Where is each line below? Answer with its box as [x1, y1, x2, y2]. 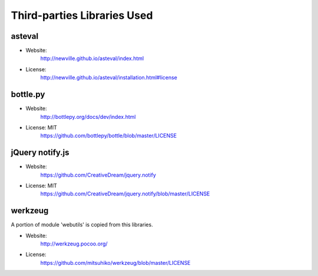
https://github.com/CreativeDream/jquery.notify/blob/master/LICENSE [40, 190, 210, 197]
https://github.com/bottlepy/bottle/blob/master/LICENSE [40, 132, 177, 139]
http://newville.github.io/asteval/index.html [40, 55, 144, 62]
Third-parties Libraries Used [11, 9, 153, 22]
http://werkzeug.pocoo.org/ [40, 240, 108, 247]
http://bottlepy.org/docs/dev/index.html [40, 113, 136, 120]
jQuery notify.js [11, 148, 70, 158]
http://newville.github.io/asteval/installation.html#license [40, 74, 178, 81]
